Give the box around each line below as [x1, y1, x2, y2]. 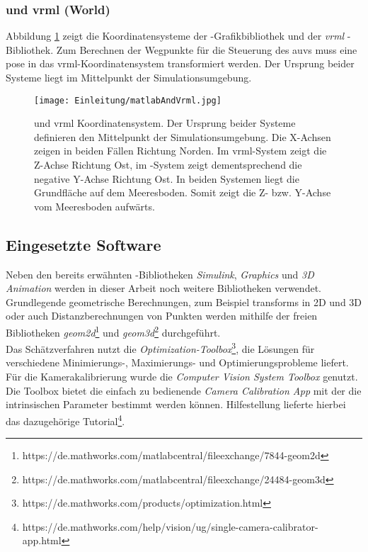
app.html [22, 533, 62, 548]
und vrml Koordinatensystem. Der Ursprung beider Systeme [34, 116, 296, 130]
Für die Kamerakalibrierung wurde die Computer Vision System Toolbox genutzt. [6, 369, 358, 384]
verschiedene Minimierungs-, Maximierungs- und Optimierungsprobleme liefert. [6, 355, 349, 370]
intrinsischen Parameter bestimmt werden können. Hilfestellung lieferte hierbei [6, 397, 346, 412]
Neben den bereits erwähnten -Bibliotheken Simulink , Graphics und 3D [6, 266, 314, 281]
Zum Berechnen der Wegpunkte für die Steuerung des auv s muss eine [56, 42, 357, 57]
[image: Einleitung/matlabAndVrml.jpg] [34, 95, 222, 106]
